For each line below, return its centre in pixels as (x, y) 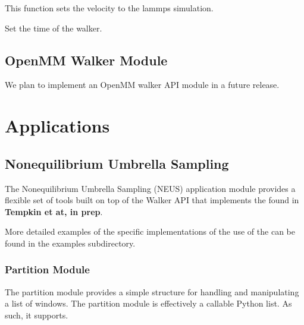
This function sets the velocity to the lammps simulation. (109, 8)
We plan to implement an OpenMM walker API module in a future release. (142, 85)
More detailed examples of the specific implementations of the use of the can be (150, 231)
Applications (57, 126)
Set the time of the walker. (54, 28)
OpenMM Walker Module (86, 60)
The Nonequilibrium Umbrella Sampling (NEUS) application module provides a (150, 188)
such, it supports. (37, 315)
